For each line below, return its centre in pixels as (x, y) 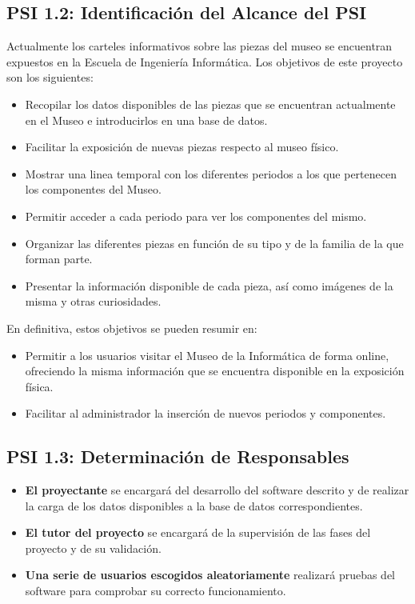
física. (39, 386)
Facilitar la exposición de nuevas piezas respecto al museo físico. (182, 147)
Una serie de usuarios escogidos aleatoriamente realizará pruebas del (210, 575)
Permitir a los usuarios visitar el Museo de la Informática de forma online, (207, 355)
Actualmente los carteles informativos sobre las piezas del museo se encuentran (200, 46)
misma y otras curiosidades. (93, 301)
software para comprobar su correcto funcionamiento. (156, 591)
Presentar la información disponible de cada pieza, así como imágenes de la (209, 285)
